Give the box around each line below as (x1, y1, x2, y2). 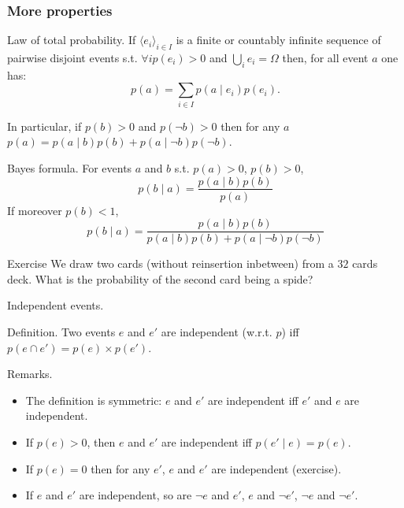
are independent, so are (79, 487, 192, 503)
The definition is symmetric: (25, 391, 162, 408)
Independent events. (7, 297, 104, 313)
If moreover (7, 202, 62, 218)
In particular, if (7, 117, 82, 134)
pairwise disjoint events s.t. (7, 50, 138, 66)
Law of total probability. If (7, 32, 136, 48)
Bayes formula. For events (7, 159, 132, 176)
